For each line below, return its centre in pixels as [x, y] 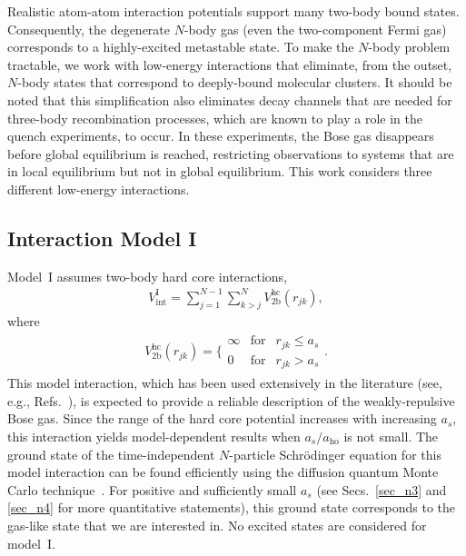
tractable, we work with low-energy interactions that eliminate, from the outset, [230, 64]
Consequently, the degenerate [89, 29]
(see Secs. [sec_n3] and [382, 489]
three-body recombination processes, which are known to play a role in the [215, 118]
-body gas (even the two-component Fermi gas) [315, 29]
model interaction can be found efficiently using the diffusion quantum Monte [223, 472]
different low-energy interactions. [99, 189]
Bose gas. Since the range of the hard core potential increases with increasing [222, 418]
